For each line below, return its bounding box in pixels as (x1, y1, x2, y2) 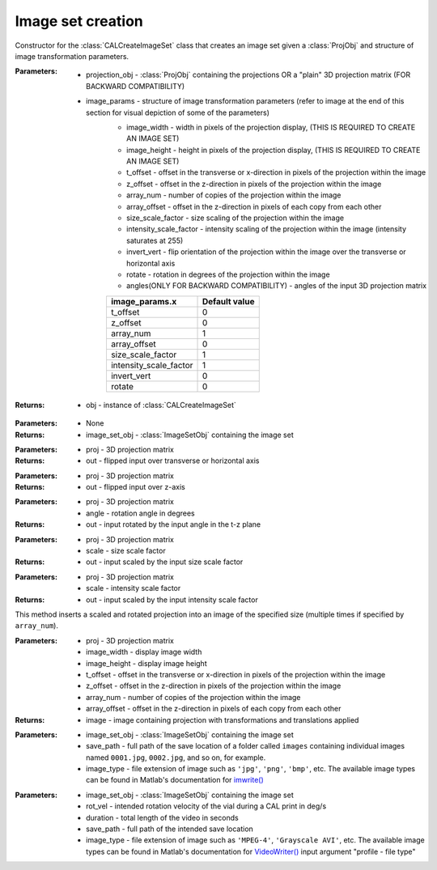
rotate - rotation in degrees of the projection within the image (126, 269, 331, 279)
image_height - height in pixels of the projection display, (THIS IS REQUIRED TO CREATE (126, 145, 421, 155)
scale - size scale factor (86, 546, 166, 556)
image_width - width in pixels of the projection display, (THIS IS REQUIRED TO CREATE (126, 122, 416, 132)
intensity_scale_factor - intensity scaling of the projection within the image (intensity (126, 224, 407, 234)
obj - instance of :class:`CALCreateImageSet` (86, 400, 236, 410)
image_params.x (110, 295, 177, 307)
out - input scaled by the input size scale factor (86, 557, 244, 567)
